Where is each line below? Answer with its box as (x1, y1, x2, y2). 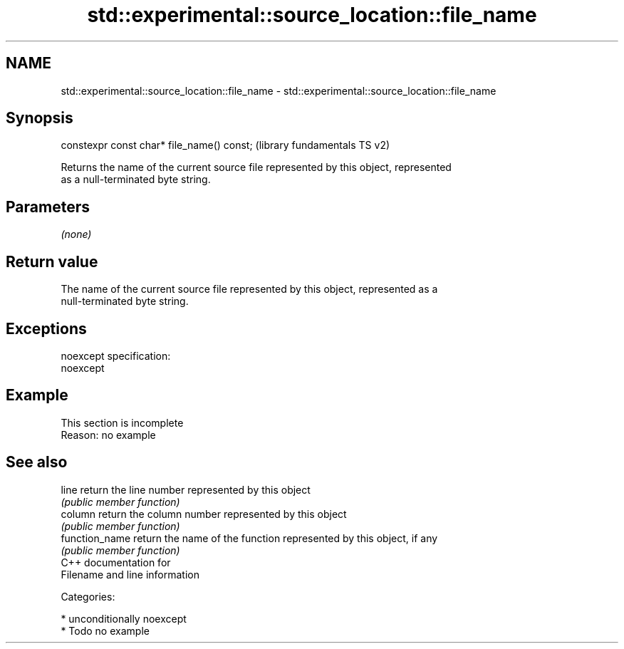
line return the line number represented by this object (61, 483, 311, 496)
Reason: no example (61, 428, 156, 441)
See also (6, 453, 68, 472)
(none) (61, 228, 92, 241)
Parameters (6, 197, 90, 216)
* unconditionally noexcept (61, 612, 187, 625)
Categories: (61, 590, 115, 603)
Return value (6, 252, 98, 271)
